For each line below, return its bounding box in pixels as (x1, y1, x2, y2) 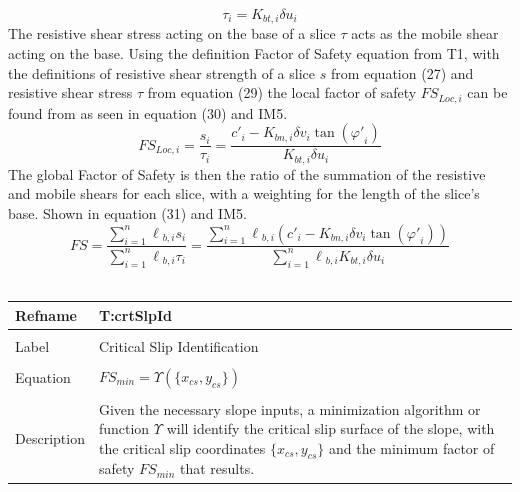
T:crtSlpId (98, 304, 173, 325)
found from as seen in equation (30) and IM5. (8, 102, 288, 123)
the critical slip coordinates (98, 437, 266, 458)
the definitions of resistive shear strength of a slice (8, 62, 316, 83)
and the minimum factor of (328, 437, 495, 458)
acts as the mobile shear (351, 23, 499, 44)
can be (467, 82, 508, 103)
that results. (180, 458, 255, 479)
